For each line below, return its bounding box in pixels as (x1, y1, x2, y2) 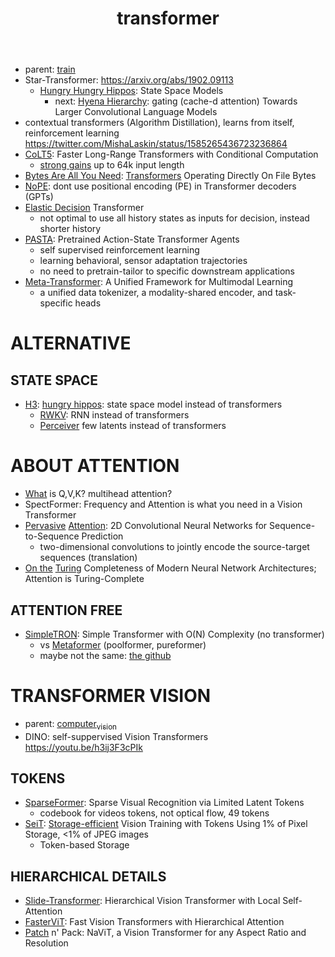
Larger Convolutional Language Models (54, 106, 218, 118)
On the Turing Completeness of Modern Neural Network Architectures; (24, 562, 317, 574)
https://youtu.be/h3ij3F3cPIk (24, 741, 143, 753)
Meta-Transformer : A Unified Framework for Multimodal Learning (24, 276, 294, 288)
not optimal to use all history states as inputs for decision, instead (39, 212, 310, 224)
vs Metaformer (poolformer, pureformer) (39, 638, 207, 651)
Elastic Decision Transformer (24, 202, 145, 214)
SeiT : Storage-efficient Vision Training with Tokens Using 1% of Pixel (24, 818, 308, 830)
